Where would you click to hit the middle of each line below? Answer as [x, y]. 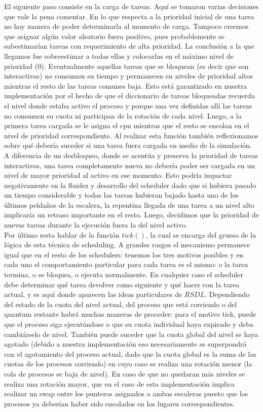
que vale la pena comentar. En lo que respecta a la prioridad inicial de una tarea [129, 16]
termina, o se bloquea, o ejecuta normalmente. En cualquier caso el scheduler [124, 274]
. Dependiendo [227, 294]
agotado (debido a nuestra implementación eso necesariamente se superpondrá [125, 344]
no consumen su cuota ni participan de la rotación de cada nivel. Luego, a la [123, 115]
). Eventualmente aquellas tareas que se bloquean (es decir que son [145, 66]
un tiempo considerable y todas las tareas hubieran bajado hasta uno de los [121, 195]
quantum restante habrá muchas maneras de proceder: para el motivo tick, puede [130, 314]
